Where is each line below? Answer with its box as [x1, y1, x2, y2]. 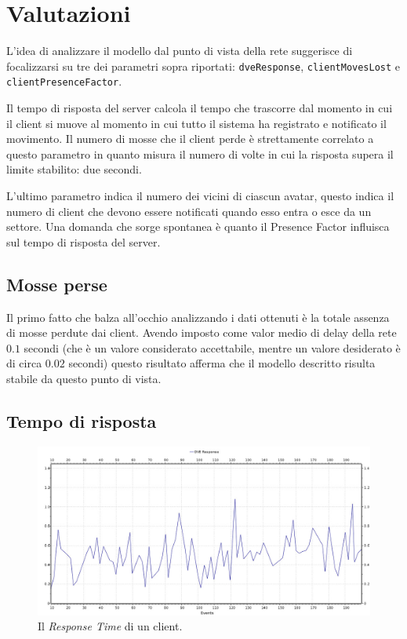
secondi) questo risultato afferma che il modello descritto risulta [68, 355, 376, 371]
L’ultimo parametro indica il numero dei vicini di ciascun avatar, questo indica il [6, 188, 394, 203]
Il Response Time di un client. [38, 618, 183, 634]
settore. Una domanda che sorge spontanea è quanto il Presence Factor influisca [6, 218, 390, 235]
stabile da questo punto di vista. [6, 370, 162, 386]
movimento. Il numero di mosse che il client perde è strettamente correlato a [6, 130, 374, 147]
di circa [6, 355, 42, 371]
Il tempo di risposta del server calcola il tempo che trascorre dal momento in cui [6, 100, 393, 116]
